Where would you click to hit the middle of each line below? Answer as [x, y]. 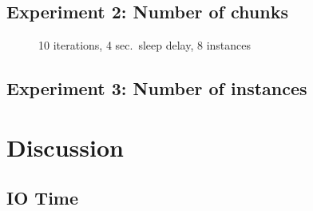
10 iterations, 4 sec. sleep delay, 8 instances [145, 45]
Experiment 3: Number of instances [157, 88]
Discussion [65, 147]
